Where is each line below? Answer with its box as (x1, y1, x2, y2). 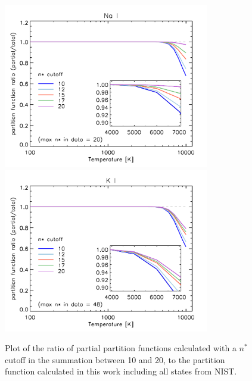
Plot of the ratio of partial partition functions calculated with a (5, 342, 237, 354)
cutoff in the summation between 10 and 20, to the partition (5, 353, 225, 366)
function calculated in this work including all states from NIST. (5, 365, 237, 377)
